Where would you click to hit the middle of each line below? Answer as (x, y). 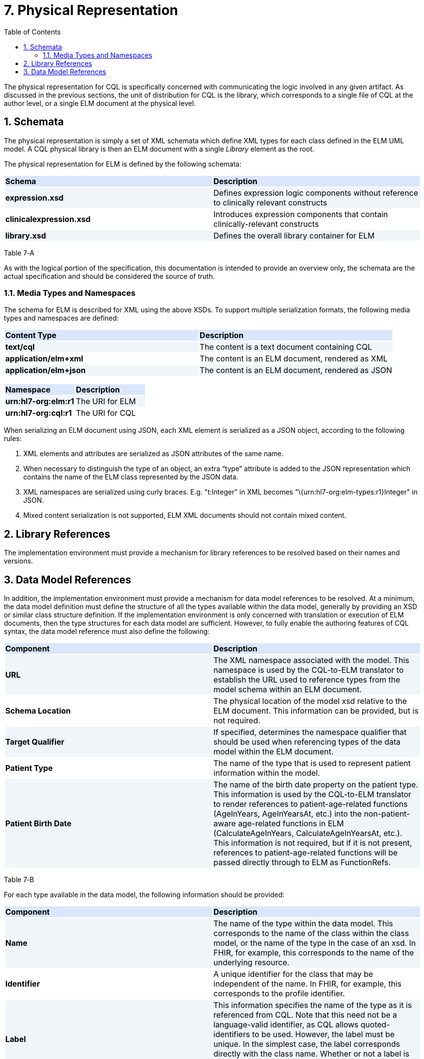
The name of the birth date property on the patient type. (316, 785)
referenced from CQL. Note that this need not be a (305, 1015)
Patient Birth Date (39, 824)
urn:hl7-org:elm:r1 (40, 401)
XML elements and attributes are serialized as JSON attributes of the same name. (154, 454)
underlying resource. (252, 963)
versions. (18, 561)
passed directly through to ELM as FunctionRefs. (302, 863)
